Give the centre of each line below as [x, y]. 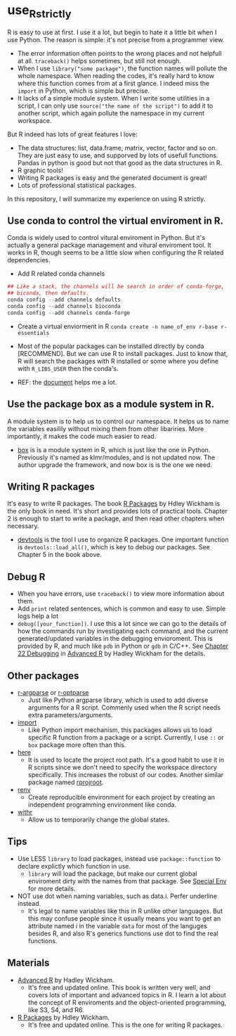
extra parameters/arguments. [70, 715]
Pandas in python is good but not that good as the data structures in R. [120, 162]
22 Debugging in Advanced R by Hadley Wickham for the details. [111, 653]
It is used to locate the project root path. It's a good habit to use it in [126, 760]
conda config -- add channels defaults [64, 300]
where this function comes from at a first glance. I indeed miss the [113, 83]
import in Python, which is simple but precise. [84, 91]
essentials [33, 333]
